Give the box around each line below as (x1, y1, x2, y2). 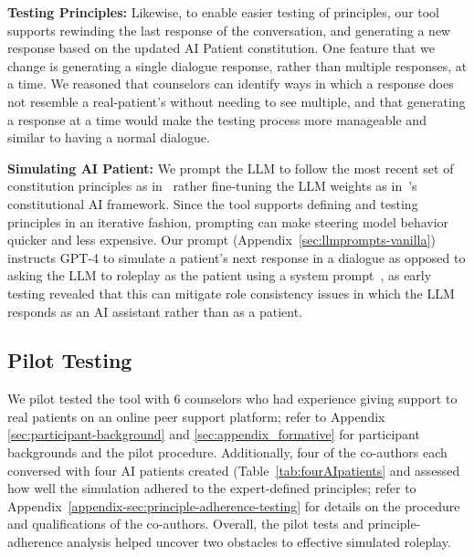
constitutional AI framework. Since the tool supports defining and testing (7, 194, 418, 213)
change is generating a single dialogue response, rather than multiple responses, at (7, 56, 468, 75)
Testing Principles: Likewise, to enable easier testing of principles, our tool (7, 3, 440, 21)
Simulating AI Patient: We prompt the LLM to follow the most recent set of (7, 158, 454, 177)
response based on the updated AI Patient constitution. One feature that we (7, 38, 436, 58)
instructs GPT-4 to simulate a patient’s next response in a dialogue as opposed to (7, 247, 466, 267)
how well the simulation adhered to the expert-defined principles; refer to (7, 478, 416, 498)
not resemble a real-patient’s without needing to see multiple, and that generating (7, 91, 466, 110)
